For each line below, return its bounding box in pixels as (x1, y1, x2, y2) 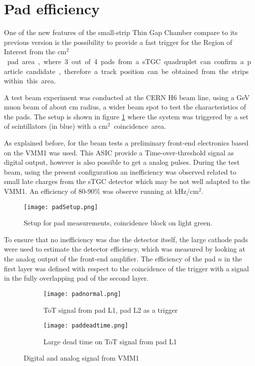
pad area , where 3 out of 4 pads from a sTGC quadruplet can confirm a (7, 56, 244, 66)
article (4, 66, 23, 76)
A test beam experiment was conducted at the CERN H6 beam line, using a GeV (4, 92, 250, 102)
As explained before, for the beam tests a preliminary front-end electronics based (4, 138, 249, 148)
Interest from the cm (4, 46, 67, 57)
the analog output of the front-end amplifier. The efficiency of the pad (4, 254, 216, 264)
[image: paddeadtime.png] (43, 322, 128, 329)
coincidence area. (113, 121, 166, 131)
